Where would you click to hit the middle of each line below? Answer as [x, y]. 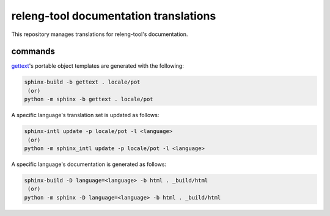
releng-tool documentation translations [114, 16]
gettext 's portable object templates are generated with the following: [98, 66]
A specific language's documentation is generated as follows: [89, 164]
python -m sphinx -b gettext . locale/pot [89, 99]
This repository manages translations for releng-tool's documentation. [100, 34]
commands [33, 52]
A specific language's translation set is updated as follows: [85, 115]
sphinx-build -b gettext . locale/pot [82, 82]
